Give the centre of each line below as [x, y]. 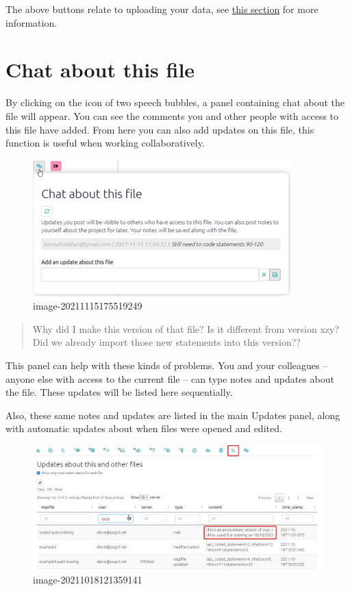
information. [32, 22]
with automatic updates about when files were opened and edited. [144, 428]
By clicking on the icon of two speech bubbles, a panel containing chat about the [175, 102]
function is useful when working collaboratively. [105, 143]
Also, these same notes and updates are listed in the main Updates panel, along [173, 415]
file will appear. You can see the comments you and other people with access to [172, 115]
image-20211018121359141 [88, 579]
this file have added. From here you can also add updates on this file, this [160, 129]
